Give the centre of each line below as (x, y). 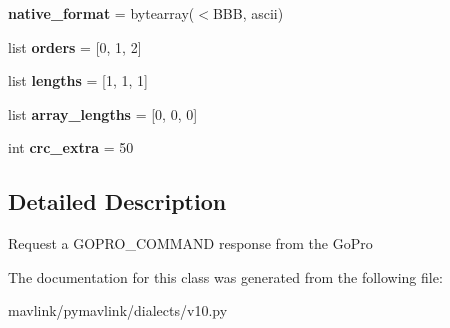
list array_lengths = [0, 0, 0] (103, 113)
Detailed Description (117, 201)
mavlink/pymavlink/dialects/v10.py (118, 310)
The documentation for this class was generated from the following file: (225, 276)
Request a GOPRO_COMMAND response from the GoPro (190, 243)
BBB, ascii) (248, 13)
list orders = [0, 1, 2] (75, 46)
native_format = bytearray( (101, 13)
